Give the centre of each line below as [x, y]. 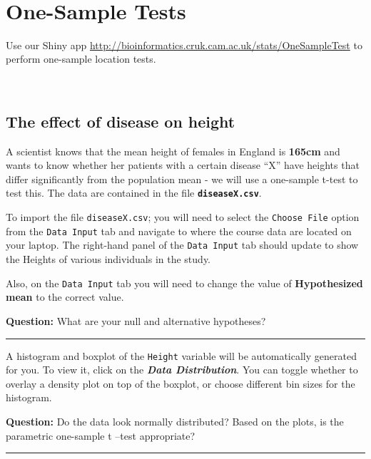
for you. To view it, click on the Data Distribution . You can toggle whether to [182, 370]
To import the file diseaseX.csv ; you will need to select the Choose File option [183, 217]
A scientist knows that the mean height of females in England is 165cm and [173, 151]
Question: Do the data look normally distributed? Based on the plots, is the [175, 421]
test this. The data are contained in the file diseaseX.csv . [134, 193]
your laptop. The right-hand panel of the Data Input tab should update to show [182, 245]
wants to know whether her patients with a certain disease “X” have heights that [183, 165]
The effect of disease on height [121, 121]
